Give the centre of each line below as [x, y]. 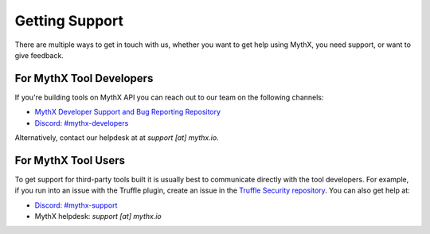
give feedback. [39, 55]
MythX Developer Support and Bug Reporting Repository [128, 112]
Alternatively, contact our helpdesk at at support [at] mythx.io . [117, 138]
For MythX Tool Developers [84, 78]
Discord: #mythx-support [76, 205]
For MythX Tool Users [70, 160]
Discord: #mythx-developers [82, 123]
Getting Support [69, 21]
